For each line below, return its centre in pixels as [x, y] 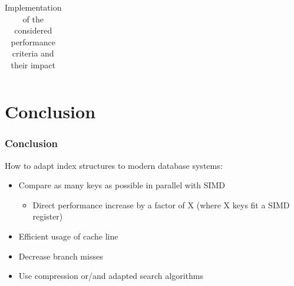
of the [33, 19]
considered [33, 30]
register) [48, 216]
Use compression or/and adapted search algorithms [111, 276]
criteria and [33, 53]
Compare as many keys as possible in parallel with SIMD [122, 185]
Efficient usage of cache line [68, 236]
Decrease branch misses [61, 256]
